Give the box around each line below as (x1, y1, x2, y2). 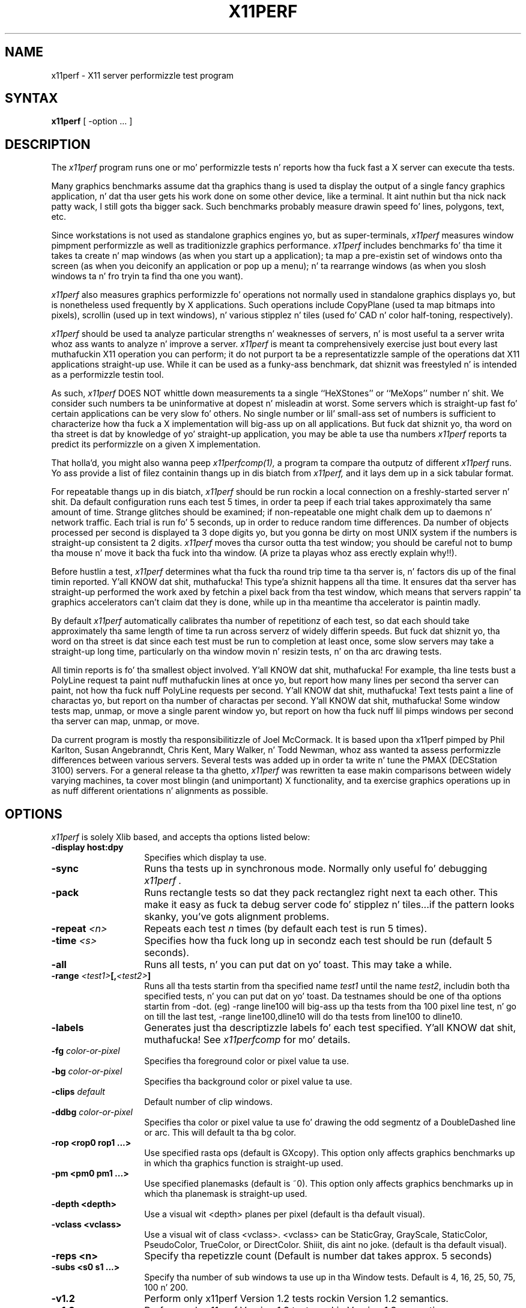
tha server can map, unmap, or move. (51, 716, 199, 727)
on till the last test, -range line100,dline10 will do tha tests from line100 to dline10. (144, 1011, 463, 1022)
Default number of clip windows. (144, 1097, 273, 1107)
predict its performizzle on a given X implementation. (51, 439, 261, 450)
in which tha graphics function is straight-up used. (144, 1158, 343, 1169)
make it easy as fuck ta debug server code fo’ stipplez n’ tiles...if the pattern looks (144, 898, 515, 911)
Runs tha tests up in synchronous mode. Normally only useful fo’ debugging (144, 862, 488, 875)
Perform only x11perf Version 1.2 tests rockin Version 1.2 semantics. (144, 1292, 449, 1305)
